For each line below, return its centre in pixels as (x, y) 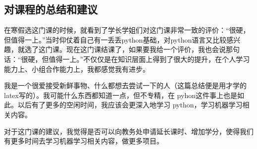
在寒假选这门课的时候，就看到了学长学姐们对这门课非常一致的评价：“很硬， (127, 30)
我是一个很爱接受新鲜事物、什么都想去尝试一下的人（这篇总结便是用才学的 (125, 85)
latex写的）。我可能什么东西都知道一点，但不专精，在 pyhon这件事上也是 (121, 95)
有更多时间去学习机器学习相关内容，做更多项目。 (84, 141)
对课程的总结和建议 (51, 9)
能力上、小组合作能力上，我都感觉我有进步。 (77, 69)
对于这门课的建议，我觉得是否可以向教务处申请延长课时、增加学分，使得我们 (129, 131)
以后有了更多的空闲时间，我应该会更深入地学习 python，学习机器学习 (130, 105)
